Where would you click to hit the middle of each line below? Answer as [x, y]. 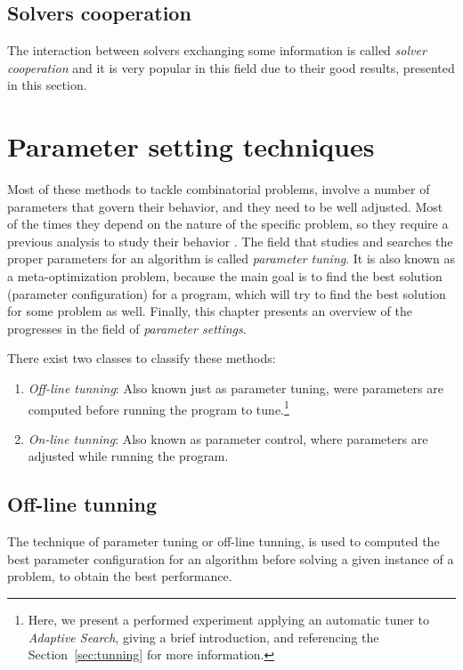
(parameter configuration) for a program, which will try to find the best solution [227, 293]
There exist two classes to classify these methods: [142, 358]
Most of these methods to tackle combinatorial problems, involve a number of [219, 189]
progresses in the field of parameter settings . [127, 328]
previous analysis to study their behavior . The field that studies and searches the [230, 241]
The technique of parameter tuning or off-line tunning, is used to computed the [223, 541]
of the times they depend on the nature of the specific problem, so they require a [228, 224]
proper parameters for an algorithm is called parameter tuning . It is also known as [231, 258]
